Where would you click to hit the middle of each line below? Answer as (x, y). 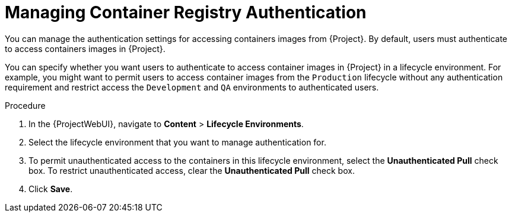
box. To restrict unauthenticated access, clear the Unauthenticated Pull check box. (192, 170)
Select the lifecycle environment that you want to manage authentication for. (177, 142)
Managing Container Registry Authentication (186, 12)
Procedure (25, 105)
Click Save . (51, 189)
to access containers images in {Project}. (85, 48)
